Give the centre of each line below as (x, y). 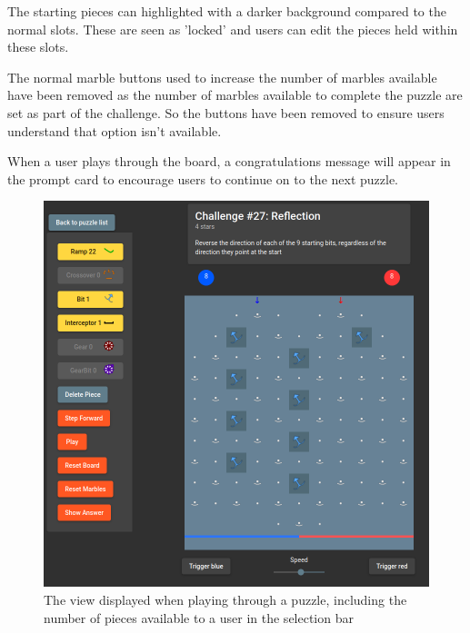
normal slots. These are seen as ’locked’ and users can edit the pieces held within (233, 29)
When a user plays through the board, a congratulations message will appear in (229, 161)
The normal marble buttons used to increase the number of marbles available (222, 77)
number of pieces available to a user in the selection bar (199, 617)
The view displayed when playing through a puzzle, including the (225, 599)
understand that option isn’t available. (115, 130)
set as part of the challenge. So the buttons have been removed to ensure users (226, 112)
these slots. (38, 47)
